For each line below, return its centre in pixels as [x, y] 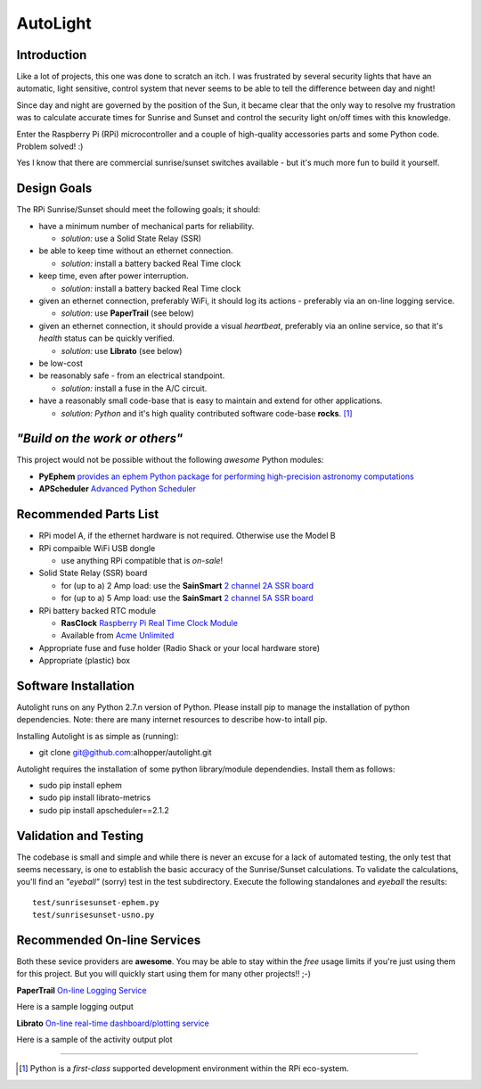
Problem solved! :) [50, 146]
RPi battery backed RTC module [97, 610]
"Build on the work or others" [100, 438]
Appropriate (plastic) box [85, 661]
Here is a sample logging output [75, 1007]
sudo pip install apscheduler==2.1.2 [104, 810]
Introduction [52, 55]
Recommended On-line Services [109, 940]
